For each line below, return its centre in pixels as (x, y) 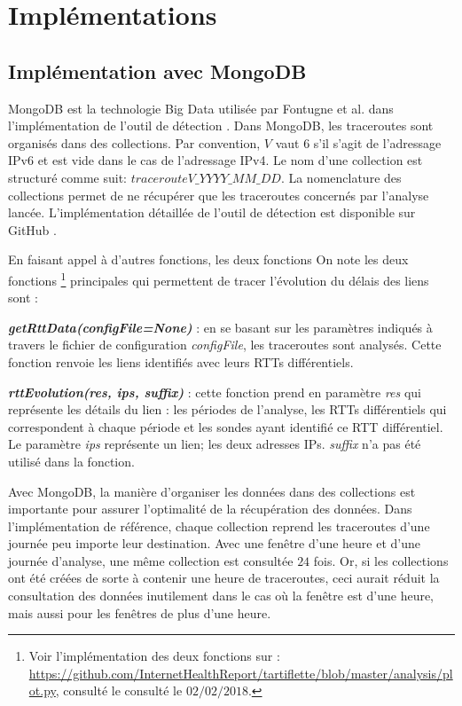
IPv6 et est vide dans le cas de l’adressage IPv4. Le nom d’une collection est (215, 160)
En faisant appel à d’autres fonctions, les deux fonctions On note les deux (208, 259)
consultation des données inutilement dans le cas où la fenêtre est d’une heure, (221, 596)
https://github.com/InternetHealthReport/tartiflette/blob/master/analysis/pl (241, 673)
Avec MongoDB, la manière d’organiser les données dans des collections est (212, 491)
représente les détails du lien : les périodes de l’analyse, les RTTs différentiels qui (227, 409)
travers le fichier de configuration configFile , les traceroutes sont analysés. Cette (225, 345)
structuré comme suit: (67, 177)
